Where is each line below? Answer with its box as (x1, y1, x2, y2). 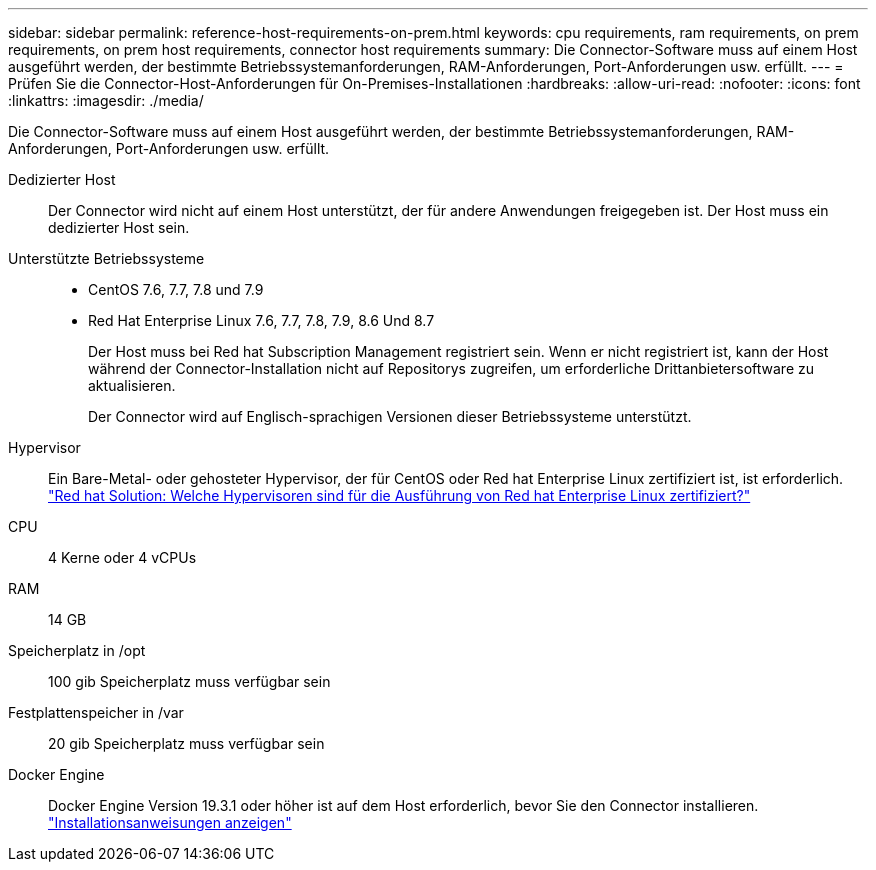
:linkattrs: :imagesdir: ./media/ (8, 92, 204, 109)
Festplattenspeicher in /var (8, 704, 184, 721)
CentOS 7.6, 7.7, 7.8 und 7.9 (88, 281, 264, 298)
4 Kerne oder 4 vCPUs (48, 549, 197, 566)
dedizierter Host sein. (48, 219, 190, 236)
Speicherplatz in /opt (8, 642, 146, 659)
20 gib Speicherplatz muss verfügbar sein (48, 735, 325, 752)
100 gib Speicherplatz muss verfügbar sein (48, 673, 331, 690)
